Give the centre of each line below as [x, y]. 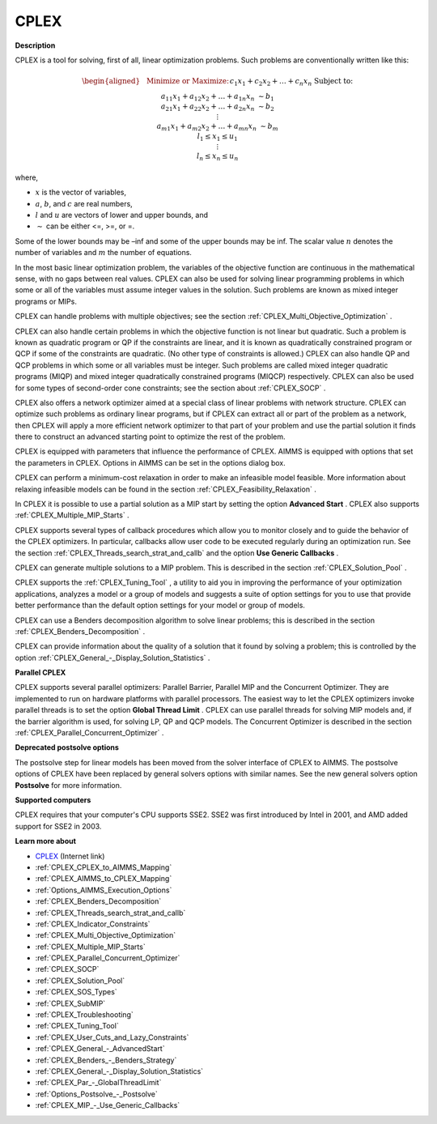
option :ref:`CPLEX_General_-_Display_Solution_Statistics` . [112, 658]
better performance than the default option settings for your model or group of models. [160, 605]
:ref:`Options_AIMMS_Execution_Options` [104, 890]
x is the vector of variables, [81, 192]
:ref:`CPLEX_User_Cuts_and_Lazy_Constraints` [112, 1037]
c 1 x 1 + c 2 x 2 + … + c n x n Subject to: [291, 82]
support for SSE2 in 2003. [58, 826]
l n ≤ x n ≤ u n [218, 157]
